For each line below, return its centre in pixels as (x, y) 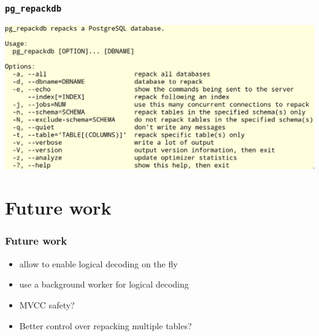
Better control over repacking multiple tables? (106, 325)
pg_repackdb (33, 8)
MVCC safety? (47, 304)
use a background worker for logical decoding (104, 284)
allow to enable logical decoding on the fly (98, 263)
